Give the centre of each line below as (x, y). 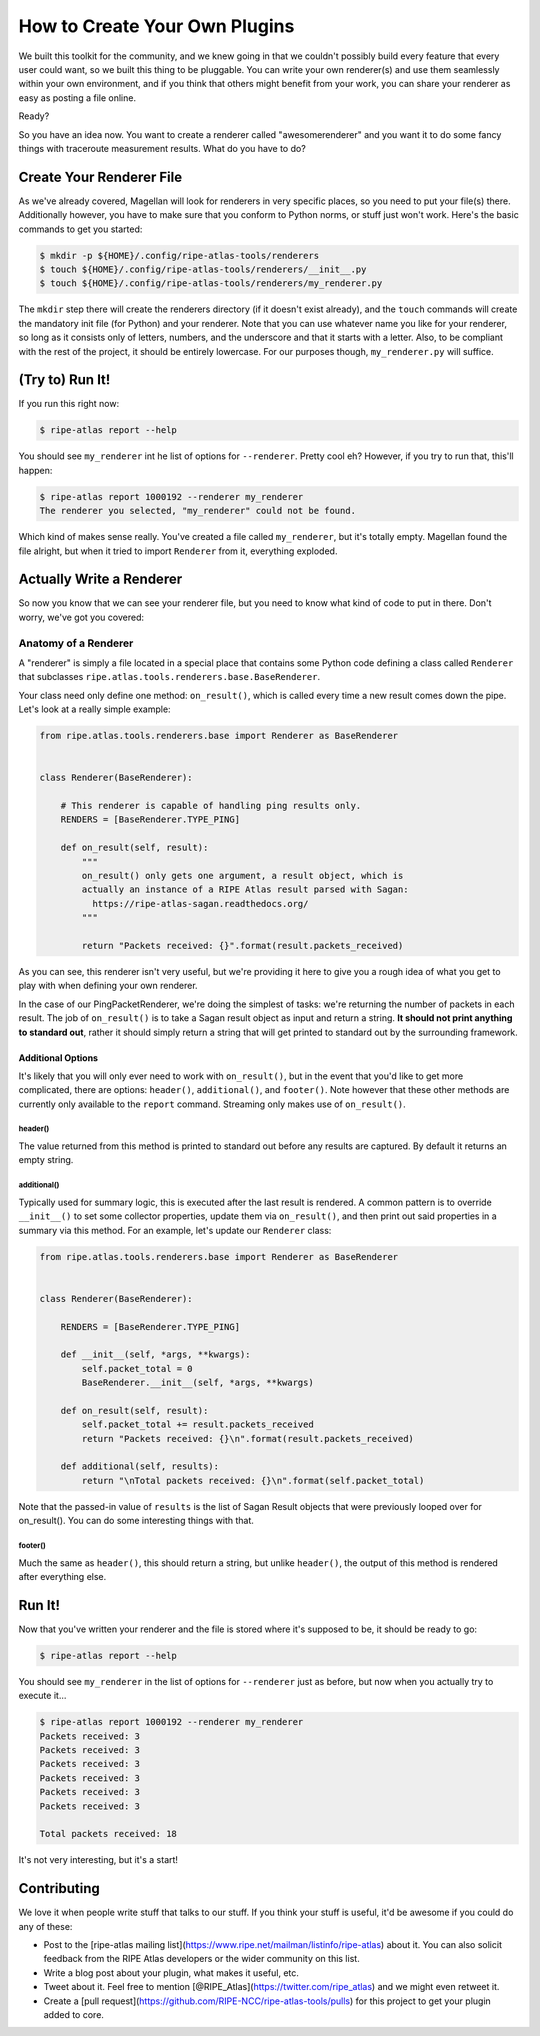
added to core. (74, 2014)
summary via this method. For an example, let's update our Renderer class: (175, 1230)
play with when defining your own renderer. (108, 986)
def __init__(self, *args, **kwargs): (155, 1354)
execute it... (42, 1696)
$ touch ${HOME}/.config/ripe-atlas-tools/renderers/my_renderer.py (211, 283)
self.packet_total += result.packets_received (197, 1424)
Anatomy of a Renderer (76, 643)
